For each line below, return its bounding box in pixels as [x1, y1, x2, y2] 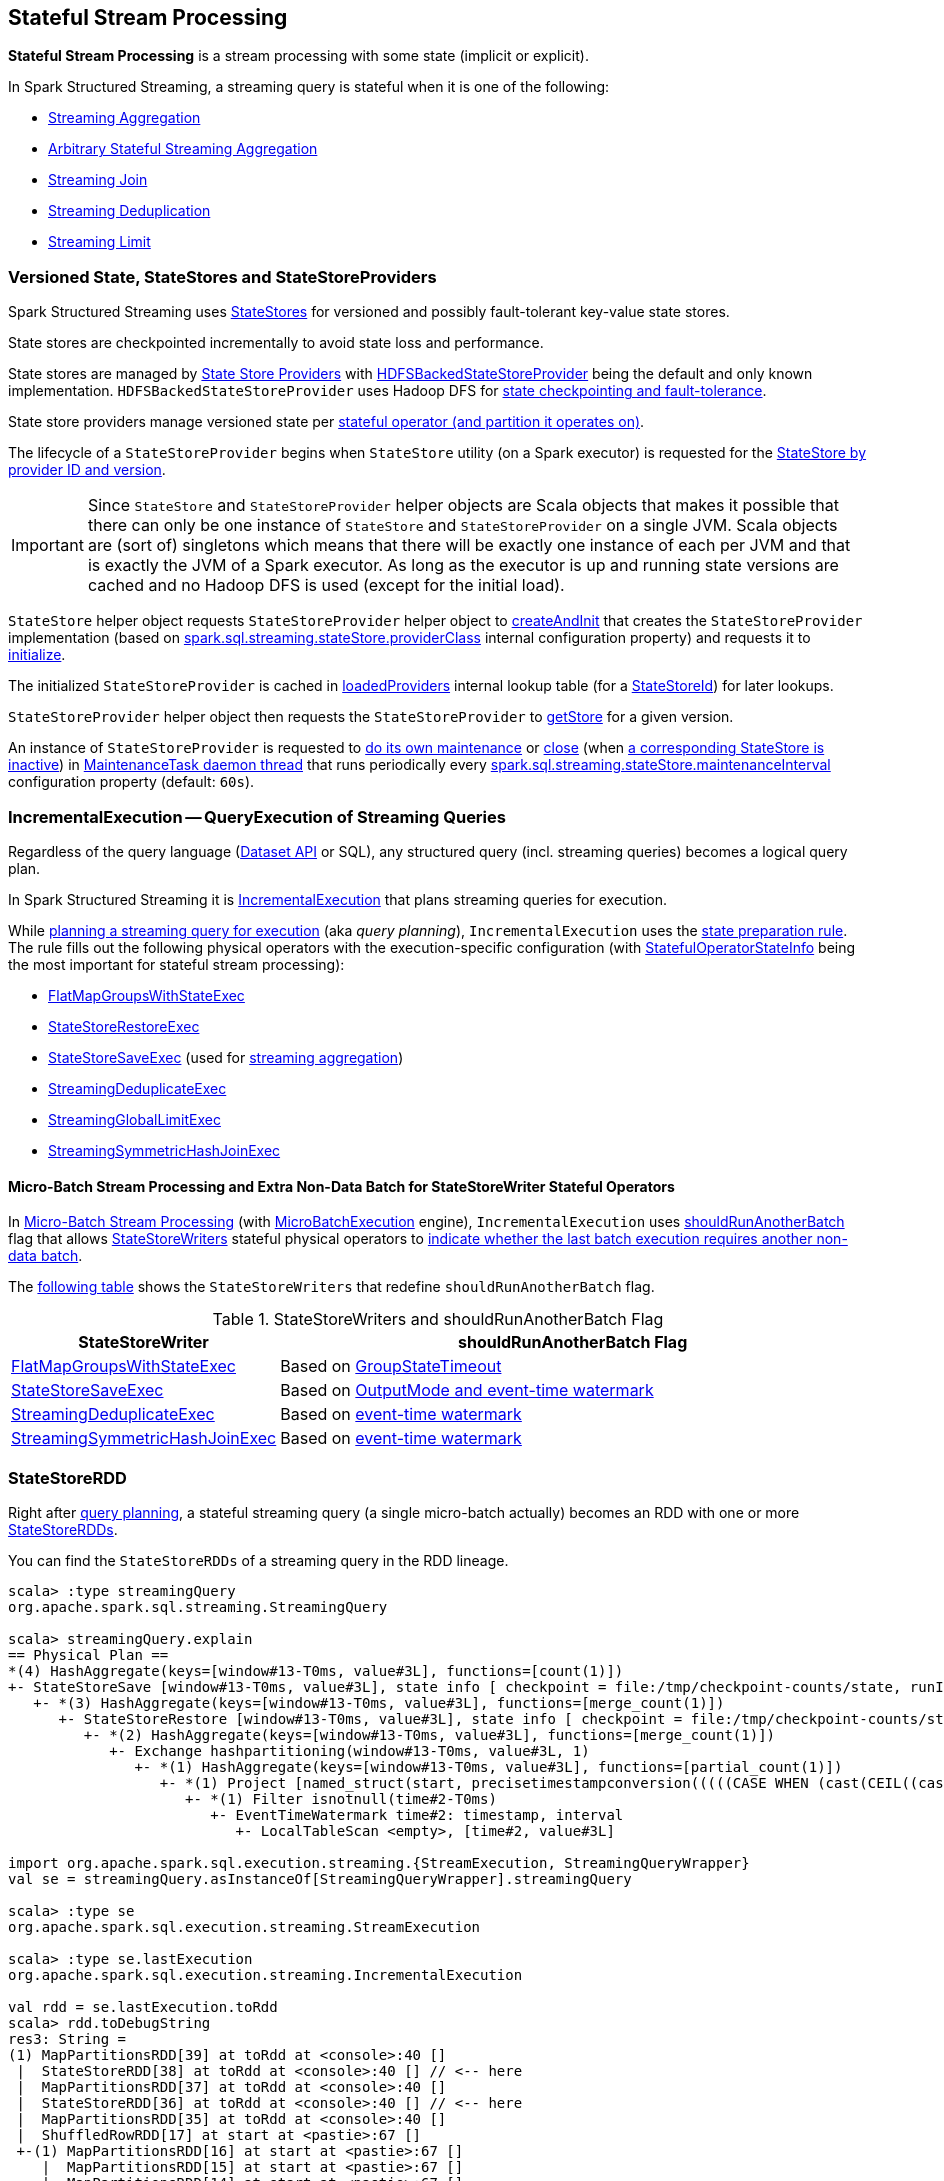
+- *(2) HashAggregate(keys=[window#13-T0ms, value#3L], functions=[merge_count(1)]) [83, 1726, 776, 1743]
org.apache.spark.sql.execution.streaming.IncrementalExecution [8, 1966, 523, 1983]
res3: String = [8, 2030, 127, 2047]
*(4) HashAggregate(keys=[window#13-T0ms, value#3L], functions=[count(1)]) [8, 1662, 624, 1679]
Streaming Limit [48, 233, 151, 251]
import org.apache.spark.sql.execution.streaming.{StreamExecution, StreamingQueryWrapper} [8, 1854, 750, 1871]
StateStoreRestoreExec [48, 1017, 200, 1035]
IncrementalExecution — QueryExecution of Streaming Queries [8, 806, 506, 827]
